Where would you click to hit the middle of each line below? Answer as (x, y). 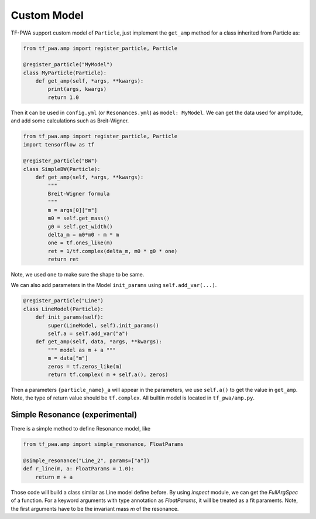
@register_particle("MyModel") (68, 65)
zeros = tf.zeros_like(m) (85, 366)
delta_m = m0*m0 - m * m (83, 235)
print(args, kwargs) (77, 89)
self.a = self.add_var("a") (88, 334)
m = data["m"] (68, 358)
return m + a (54, 477)
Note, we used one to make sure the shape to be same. (78, 275)
